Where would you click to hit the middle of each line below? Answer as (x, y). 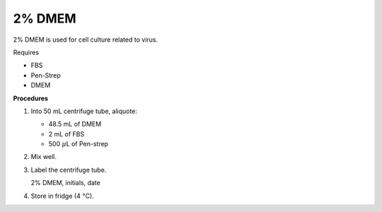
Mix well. (44, 157)
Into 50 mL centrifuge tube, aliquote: (84, 111)
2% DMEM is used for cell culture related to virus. (86, 40)
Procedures (31, 98)
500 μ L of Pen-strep (79, 144)
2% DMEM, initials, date (65, 183)
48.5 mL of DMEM (75, 124)
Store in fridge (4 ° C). (63, 196)
